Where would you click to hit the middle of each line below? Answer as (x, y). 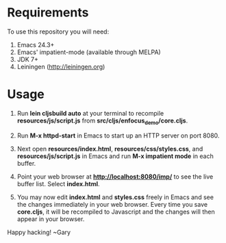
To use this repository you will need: (58, 31)
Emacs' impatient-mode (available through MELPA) (89, 52)
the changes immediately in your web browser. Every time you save (112, 204)
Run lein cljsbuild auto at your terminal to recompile (90, 113)
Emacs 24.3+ (36, 44)
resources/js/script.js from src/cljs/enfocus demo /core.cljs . (102, 121)
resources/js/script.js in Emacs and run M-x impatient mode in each (115, 156)
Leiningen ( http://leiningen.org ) (61, 66)
